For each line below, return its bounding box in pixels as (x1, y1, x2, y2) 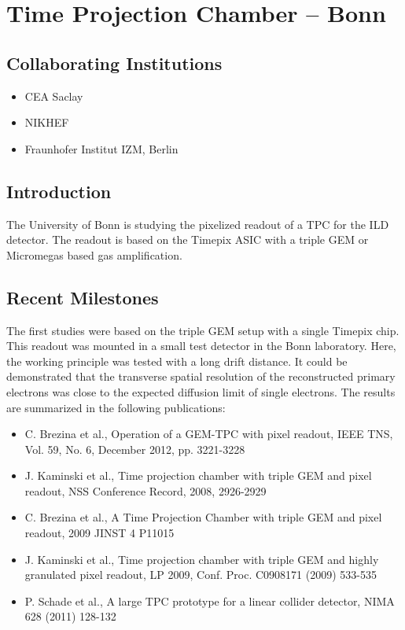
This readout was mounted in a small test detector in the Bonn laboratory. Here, (6, 337, 396, 354)
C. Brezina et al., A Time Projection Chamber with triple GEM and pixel (24, 509, 382, 525)
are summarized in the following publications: (6, 399, 226, 415)
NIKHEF (24, 114, 69, 131)
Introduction (6, 179, 112, 203)
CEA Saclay (24, 87, 83, 104)
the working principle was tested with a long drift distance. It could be (6, 352, 348, 369)
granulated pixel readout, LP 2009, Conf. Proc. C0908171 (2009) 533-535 (24, 566, 377, 583)
